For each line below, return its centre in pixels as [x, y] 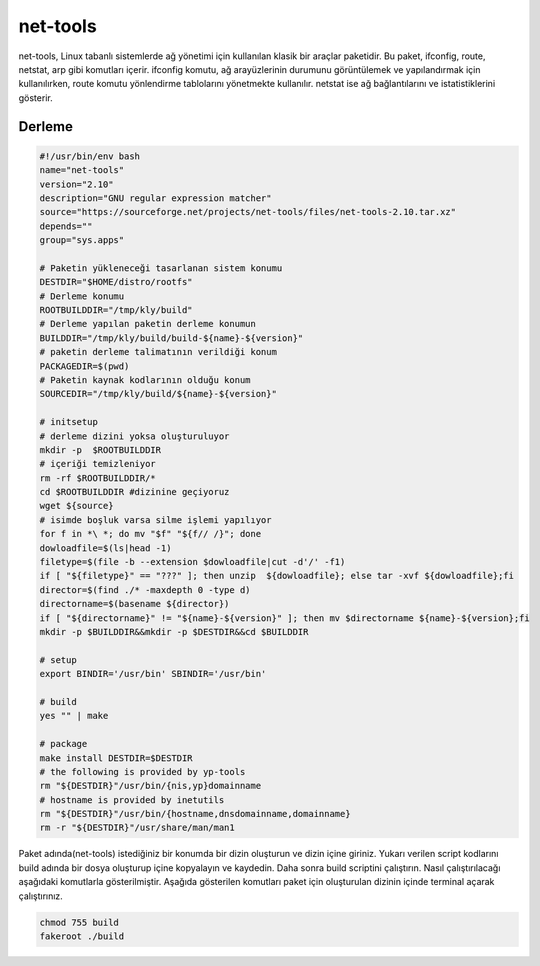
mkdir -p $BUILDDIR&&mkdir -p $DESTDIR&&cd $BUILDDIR [174, 631]
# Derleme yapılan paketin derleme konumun [148, 324]
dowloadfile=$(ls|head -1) [105, 548]
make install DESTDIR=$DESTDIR [116, 758]
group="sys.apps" [82, 240]
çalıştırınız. [41, 896]
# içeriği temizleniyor [98, 464]
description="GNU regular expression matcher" [155, 198]
